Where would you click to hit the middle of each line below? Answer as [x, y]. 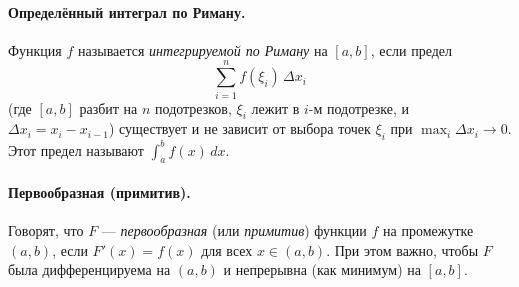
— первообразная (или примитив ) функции [234, 230]
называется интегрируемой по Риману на [202, 49]
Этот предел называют [76, 149]
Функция [35, 49]
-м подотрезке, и [358, 107]
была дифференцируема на [89, 269]
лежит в [275, 107]
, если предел [411, 49]
